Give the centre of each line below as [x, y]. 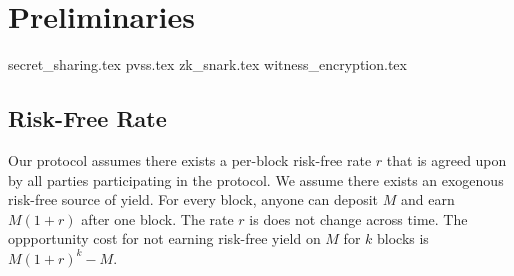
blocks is [403, 238]
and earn [427, 199]
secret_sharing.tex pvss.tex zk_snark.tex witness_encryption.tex [207, 64]
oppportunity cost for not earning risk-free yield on [164, 238]
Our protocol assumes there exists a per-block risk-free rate [190, 159]
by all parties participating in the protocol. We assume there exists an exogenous [256, 179]
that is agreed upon [446, 159]
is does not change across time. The [358, 218]
